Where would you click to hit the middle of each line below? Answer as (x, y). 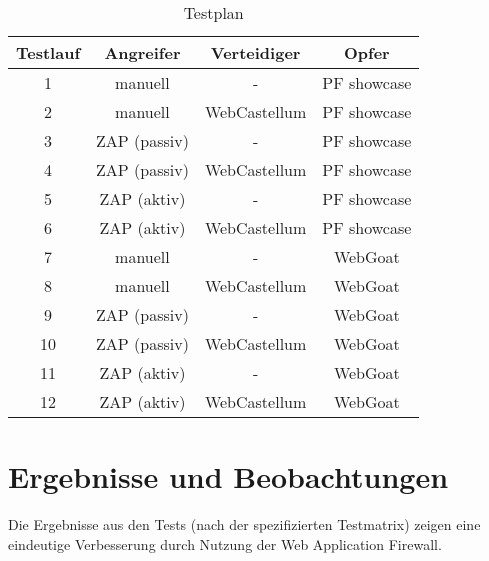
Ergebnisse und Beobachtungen (228, 476)
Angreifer (142, 52)
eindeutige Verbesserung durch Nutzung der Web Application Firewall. (225, 543)
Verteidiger (255, 52)
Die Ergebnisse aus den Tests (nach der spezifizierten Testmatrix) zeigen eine (244, 524)
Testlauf (48, 52)
